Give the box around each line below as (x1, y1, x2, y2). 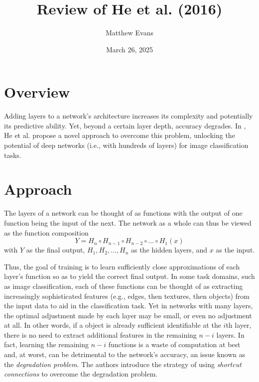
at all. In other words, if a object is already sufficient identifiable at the (4, 320, 221, 330)
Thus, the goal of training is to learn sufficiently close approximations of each (4, 261, 240, 271)
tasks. (4, 149, 21, 160)
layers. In (216, 329, 245, 340)
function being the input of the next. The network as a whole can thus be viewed (4, 217, 252, 228)
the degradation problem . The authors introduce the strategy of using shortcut (4, 359, 242, 369)
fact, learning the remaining (4, 339, 89, 350)
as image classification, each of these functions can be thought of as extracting (4, 280, 243, 291)
